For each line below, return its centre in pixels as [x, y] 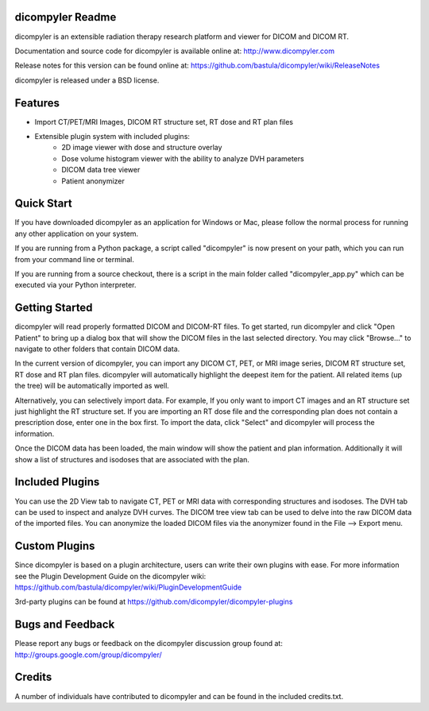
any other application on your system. [77, 234]
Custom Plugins [55, 546]
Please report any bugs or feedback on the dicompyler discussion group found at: [149, 643]
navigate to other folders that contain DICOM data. [97, 349]
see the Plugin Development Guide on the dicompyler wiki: [110, 576]
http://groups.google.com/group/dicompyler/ [88, 655]
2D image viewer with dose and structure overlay [142, 148]
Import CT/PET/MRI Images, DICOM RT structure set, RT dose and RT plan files [164, 122]
